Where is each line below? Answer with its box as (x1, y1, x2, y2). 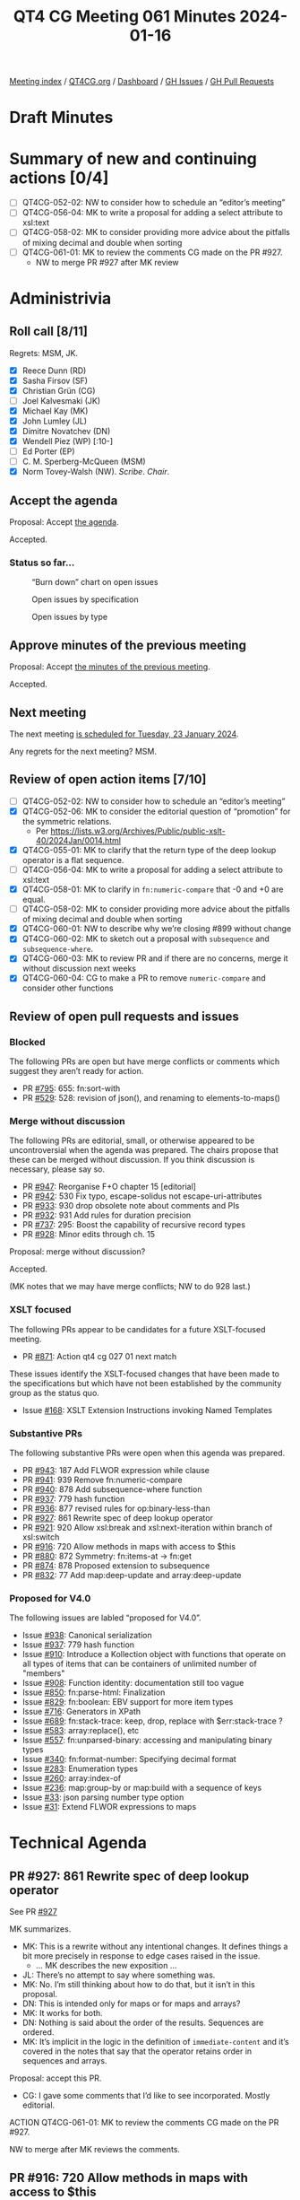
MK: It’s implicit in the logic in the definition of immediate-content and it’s (21, 2037, 289, 2047)
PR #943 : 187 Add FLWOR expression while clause (21, 1465, 210, 1475)
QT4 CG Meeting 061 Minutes (13, 6, 236, 27)
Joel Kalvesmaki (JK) (21, 395, 101, 406)
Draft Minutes (9, 108, 114, 127)
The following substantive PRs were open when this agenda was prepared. (9, 1447, 286, 1458)
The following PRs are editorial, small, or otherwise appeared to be (9, 1135, 255, 1146)
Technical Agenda (9, 1833, 148, 1854)
